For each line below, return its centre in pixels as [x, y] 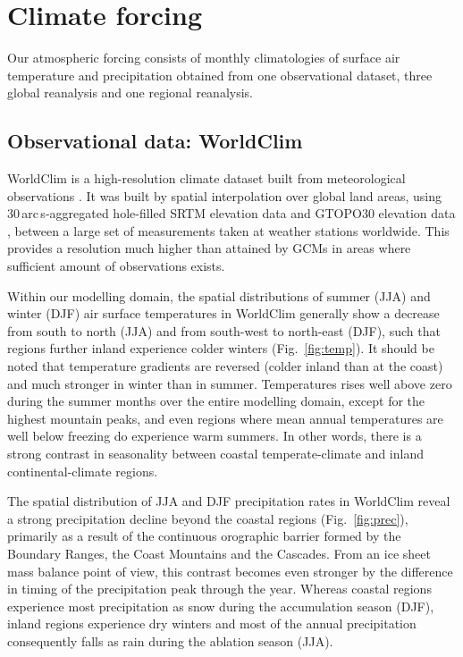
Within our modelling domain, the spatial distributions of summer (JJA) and [219, 295]
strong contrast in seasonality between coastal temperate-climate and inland [215, 454]
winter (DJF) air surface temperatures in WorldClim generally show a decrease [223, 313]
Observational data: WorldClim [155, 141]
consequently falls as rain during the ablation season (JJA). [170, 640]
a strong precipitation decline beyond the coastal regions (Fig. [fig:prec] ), [208, 518]
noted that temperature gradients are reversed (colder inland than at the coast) [225, 366]
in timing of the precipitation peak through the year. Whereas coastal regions [219, 589]
